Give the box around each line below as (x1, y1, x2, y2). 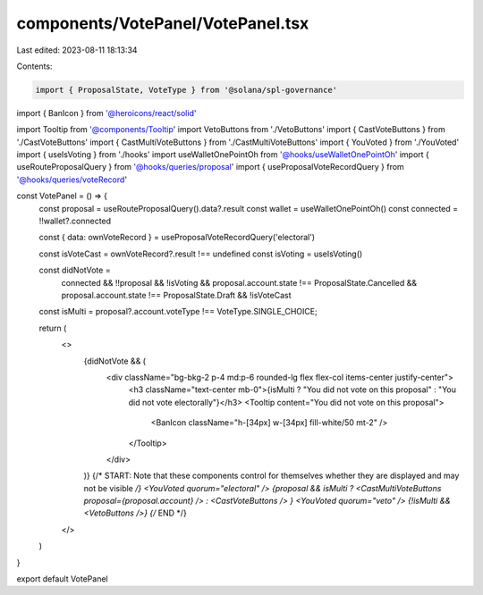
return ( (38, 323, 67, 333)
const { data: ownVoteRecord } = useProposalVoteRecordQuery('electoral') (38, 232, 316, 243)
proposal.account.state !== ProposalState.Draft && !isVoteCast (61, 289, 292, 300)
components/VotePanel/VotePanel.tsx (16, 13, 309, 33)
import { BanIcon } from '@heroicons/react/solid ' (16, 107, 197, 118)
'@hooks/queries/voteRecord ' (16, 174, 128, 185)
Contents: (16, 61, 53, 71)
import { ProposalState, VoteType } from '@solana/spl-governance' (35, 85, 338, 95)
